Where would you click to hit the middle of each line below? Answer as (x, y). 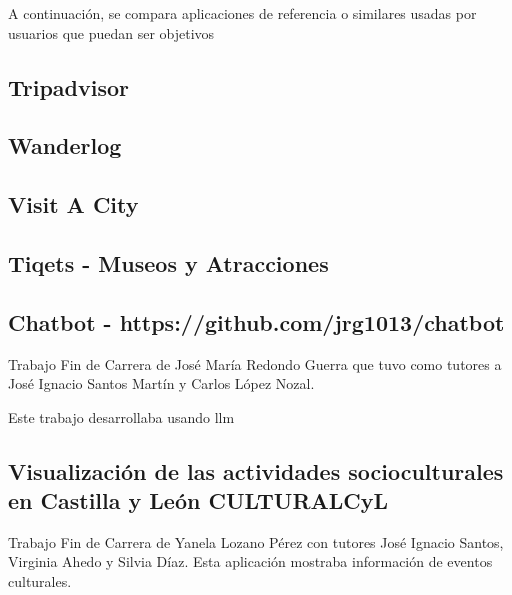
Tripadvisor (69, 86)
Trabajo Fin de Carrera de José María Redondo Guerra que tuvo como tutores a (255, 363)
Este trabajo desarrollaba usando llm (121, 416)
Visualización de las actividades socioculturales (256, 470)
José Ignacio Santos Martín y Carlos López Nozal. (161, 383)
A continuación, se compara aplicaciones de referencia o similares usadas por (242, 13)
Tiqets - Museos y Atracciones (168, 262)
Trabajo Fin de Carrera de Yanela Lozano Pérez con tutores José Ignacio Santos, (256, 541)
